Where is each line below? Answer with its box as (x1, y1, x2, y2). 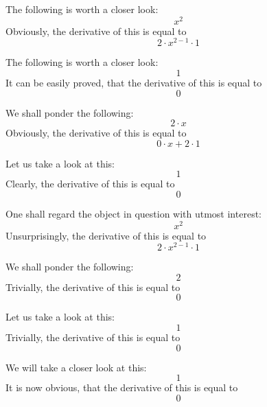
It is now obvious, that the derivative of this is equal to (5, 380, 238, 395)
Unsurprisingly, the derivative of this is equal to (5, 228, 207, 242)
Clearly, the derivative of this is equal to (5, 176, 175, 191)
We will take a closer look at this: (5, 360, 147, 374)
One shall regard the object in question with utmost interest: (5, 206, 262, 220)
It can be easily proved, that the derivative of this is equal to (5, 75, 262, 89)
